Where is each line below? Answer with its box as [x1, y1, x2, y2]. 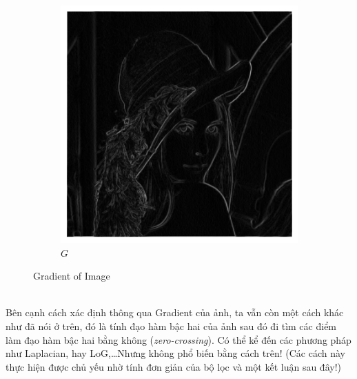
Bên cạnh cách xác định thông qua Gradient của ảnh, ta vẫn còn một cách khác [6, 305, 344, 320]
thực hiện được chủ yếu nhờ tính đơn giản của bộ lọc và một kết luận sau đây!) [6, 359, 341, 373]
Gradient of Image [33, 269, 110, 283]
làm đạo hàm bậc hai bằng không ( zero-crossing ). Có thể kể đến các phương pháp [6, 332, 351, 347]
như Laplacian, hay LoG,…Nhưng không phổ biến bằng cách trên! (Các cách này [6, 346, 345, 360]
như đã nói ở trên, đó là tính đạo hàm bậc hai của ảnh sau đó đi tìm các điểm [6, 318, 337, 333]
